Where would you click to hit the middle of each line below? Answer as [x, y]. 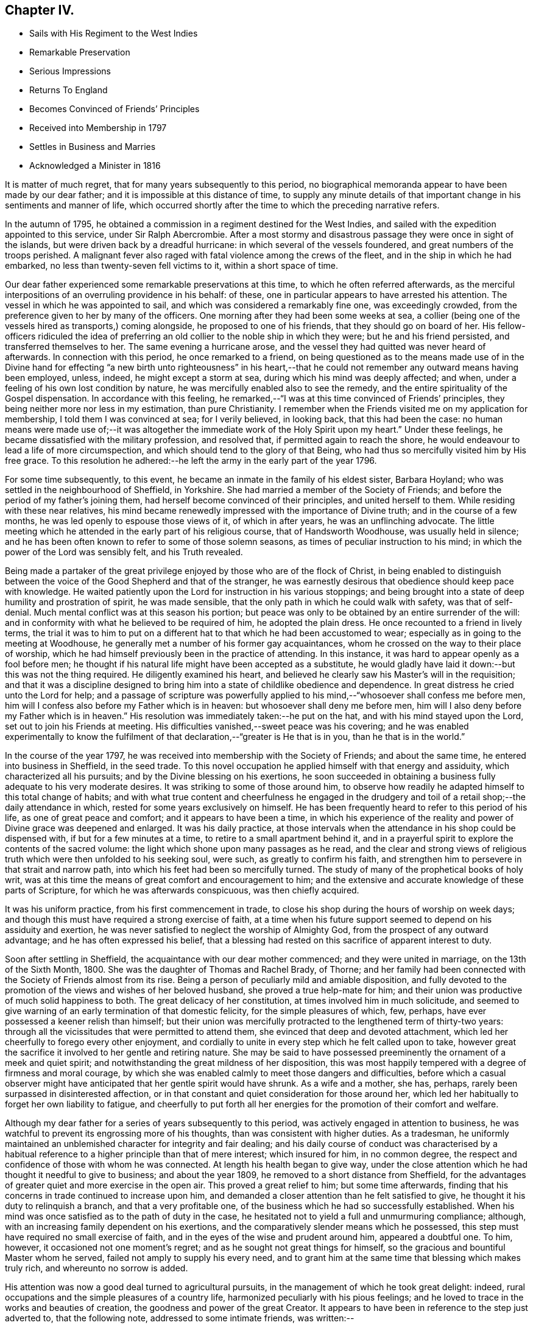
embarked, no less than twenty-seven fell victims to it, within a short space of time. [171, 266]
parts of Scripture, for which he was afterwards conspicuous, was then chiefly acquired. [182, 890]
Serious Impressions [70, 71]
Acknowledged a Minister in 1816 [95, 166]
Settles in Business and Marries [93, 147]
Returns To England [69, 90]
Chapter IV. [40, 10]
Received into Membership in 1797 [98, 128]
